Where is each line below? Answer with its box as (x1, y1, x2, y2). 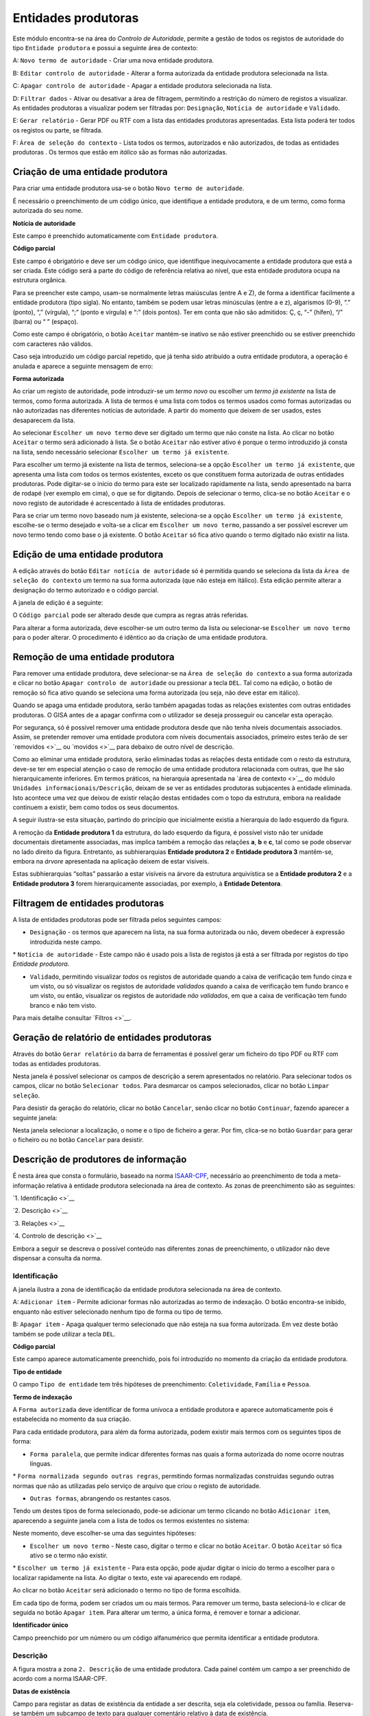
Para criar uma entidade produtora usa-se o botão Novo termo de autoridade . (12, 184, 245, 192)
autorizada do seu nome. (12, 207, 84, 215)
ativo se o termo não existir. (29, 1551, 108, 1560)
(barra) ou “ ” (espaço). (12, 318, 79, 326)
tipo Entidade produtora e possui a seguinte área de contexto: (12, 43, 198, 51)
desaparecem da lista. (12, 416, 75, 424)
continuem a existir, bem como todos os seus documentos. (12, 803, 180, 811)
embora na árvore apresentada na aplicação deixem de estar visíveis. (12, 857, 210, 866)
